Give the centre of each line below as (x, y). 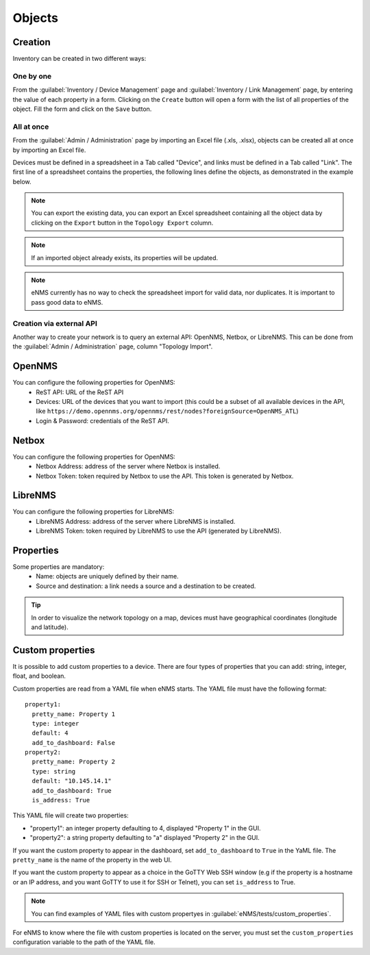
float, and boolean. (39, 676)
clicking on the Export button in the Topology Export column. (122, 222)
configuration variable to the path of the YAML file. (84, 942)
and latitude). (50, 627)
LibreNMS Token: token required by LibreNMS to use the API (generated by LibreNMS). (159, 531)
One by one (32, 76)
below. (22, 181)
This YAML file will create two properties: (71, 815)
